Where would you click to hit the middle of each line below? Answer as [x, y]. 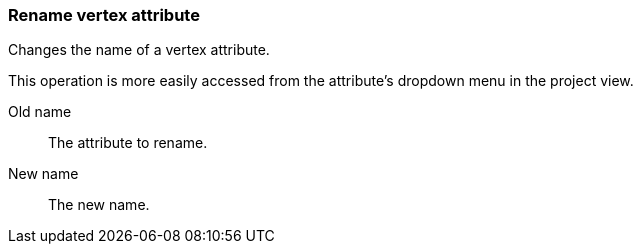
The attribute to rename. [128, 143]
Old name [40, 112]
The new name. [99, 205]
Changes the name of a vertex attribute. [139, 50]
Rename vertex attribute [104, 15]
